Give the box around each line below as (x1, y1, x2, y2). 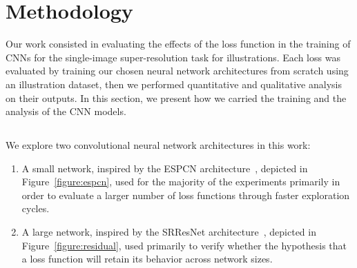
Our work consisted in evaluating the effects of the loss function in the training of (6, 37, 351, 51)
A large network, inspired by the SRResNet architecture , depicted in (21, 225, 316, 239)
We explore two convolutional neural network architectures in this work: (6, 138, 311, 152)
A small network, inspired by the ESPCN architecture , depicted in (21, 161, 308, 175)
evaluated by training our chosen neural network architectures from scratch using (6, 63, 349, 78)
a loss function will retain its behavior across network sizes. (21, 251, 273, 266)
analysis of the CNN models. (6, 104, 126, 118)
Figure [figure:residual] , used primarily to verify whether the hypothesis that (21, 238, 347, 252)
